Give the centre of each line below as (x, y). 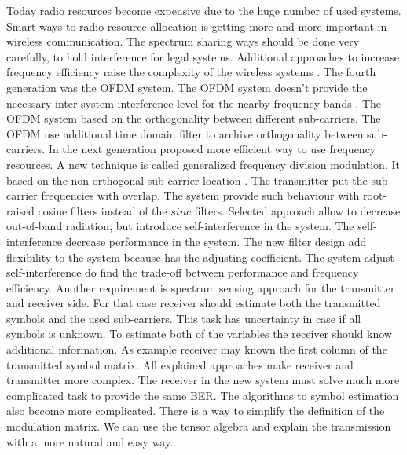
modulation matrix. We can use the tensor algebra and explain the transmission (199, 426)
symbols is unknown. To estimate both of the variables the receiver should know (199, 334)
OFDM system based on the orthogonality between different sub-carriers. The (194, 118)
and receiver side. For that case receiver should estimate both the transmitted (194, 303)
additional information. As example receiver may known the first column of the (197, 349)
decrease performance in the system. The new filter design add (216, 241)
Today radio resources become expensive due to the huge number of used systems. (204, 10)
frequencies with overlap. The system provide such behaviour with (200, 195)
